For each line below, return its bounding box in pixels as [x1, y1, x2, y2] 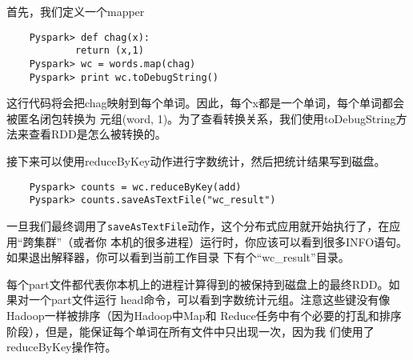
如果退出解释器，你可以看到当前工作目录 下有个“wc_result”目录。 [6, 249, 350, 266]
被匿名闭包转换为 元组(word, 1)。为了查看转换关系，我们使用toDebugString [6, 110, 396, 126]
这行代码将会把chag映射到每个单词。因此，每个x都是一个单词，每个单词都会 [6, 94, 404, 111]
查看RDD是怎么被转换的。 [28, 126, 166, 142]
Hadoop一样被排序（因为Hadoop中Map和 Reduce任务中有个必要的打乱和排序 [6, 306, 402, 323]
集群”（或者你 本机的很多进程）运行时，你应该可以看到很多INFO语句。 [34, 233, 408, 250]
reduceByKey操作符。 [6, 338, 117, 355]
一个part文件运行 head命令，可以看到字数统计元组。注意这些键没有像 [28, 291, 391, 308]
